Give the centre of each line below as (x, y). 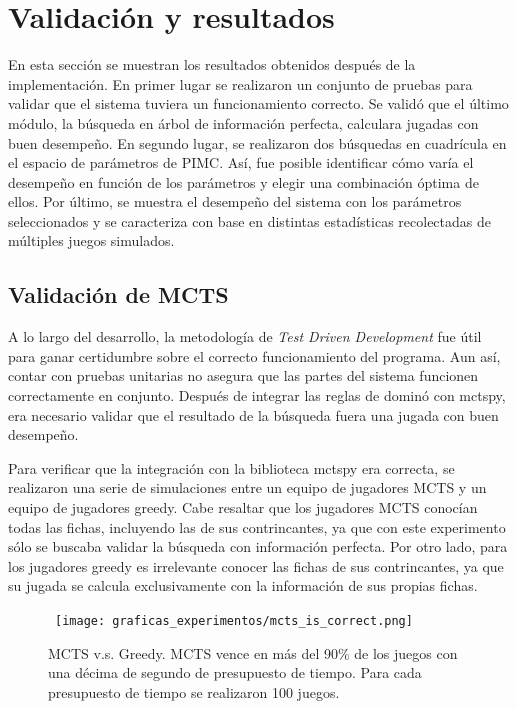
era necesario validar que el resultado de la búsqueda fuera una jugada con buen (253, 414)
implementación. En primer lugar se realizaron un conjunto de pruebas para (240, 83)
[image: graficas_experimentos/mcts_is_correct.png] (234, 620)
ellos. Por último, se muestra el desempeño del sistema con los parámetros (235, 201)
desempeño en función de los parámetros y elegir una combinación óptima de (243, 181)
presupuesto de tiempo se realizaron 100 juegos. (194, 691)
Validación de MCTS (118, 294)
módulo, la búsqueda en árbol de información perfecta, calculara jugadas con (243, 122)
